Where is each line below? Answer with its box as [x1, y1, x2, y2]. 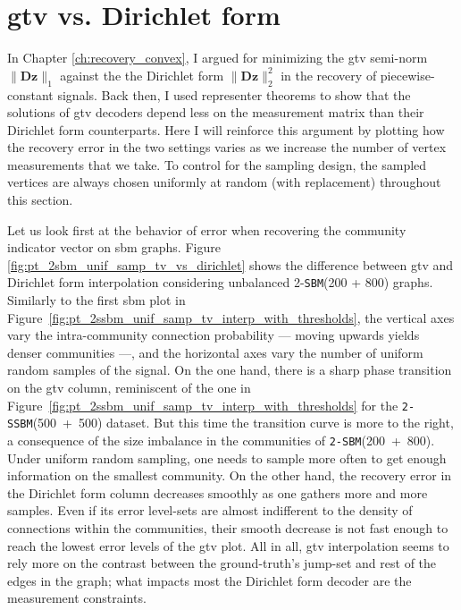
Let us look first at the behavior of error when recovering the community [7, 220, 407, 239]
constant [7, 85, 54, 104]
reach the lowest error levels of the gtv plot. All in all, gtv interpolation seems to [7, 536, 449, 555]
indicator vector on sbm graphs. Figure [7, 238, 221, 257]
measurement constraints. [7, 589, 147, 607]
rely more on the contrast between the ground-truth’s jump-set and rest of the [7, 554, 437, 572]
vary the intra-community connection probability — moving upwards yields [7, 326, 420, 344]
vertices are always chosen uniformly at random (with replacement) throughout [7, 173, 441, 191]
